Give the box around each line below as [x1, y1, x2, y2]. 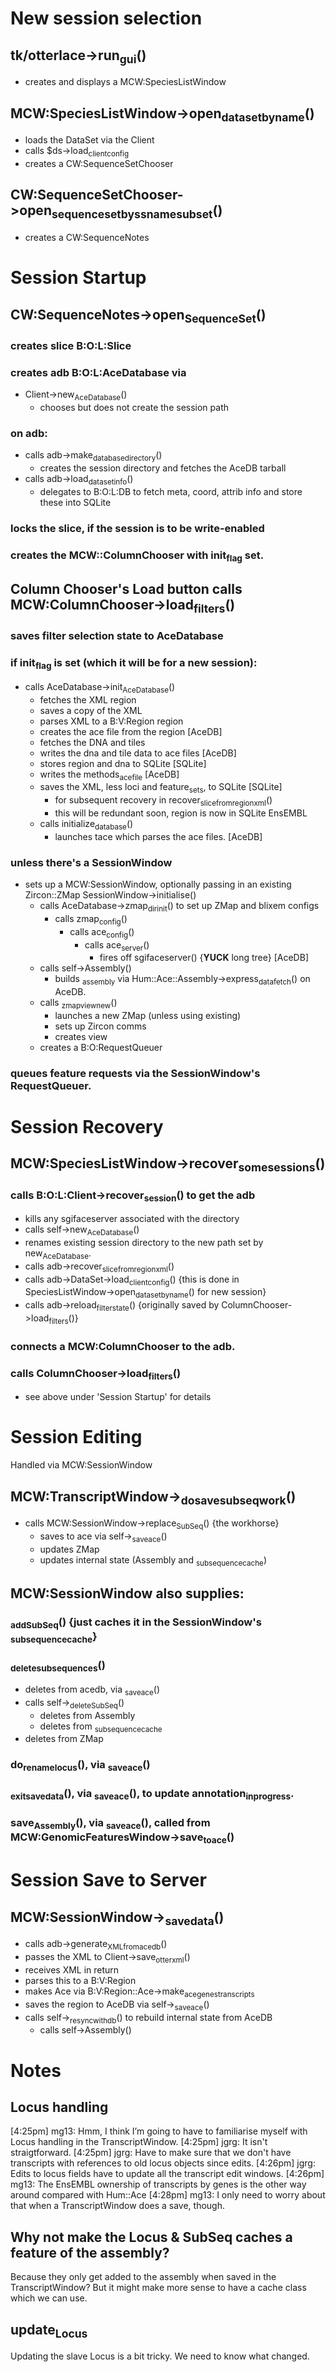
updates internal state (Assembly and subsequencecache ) [39, 1553, 267, 1568]
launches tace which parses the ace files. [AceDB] [54, 830, 263, 842]
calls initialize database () [39, 818, 134, 832]
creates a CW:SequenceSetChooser [24, 157, 174, 169]
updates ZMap [39, 1543, 100, 1555]
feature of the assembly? [10, 2244, 170, 2261]
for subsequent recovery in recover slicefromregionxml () [54, 794, 273, 809]
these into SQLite [39, 496, 112, 508]
